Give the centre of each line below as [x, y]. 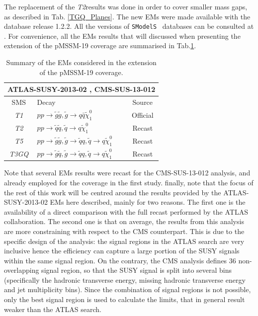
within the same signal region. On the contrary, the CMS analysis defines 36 [120, 260]
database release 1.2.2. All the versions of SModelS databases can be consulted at [129, 26]
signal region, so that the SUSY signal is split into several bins [137, 270]
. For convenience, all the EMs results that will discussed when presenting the [122, 36]
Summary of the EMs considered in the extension [81, 62]
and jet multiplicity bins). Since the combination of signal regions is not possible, [128, 289]
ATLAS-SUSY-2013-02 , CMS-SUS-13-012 [82, 89]
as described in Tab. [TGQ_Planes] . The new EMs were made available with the [127, 16]
